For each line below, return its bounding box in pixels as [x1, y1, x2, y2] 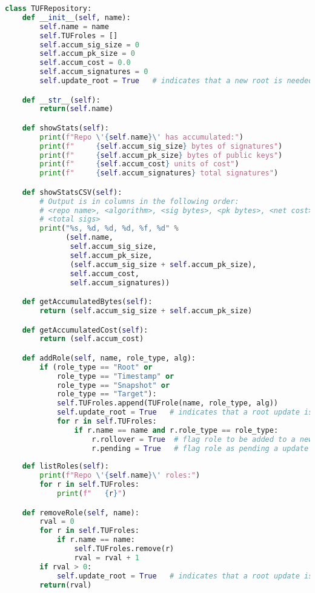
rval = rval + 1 [74, 553, 139, 562]
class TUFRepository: [5, 4, 92, 13]
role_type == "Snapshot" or [56, 381, 170, 390]
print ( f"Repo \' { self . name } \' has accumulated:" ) [39, 132, 244, 141]
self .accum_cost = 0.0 [39, 58, 131, 67]
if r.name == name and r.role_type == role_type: [74, 425, 279, 435]
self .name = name [39, 22, 109, 31]
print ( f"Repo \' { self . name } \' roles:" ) [39, 471, 201, 480]
